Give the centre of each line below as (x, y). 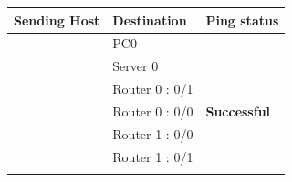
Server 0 (136, 66)
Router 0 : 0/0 (153, 111)
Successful (238, 111)
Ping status (242, 20)
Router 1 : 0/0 (153, 133)
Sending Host (57, 20)
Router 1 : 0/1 (153, 156)
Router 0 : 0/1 (153, 89)
